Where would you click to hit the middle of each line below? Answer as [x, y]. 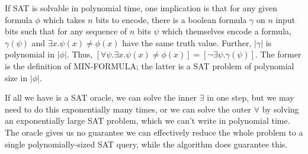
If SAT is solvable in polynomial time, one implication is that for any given [141, 8]
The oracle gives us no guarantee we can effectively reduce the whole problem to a [154, 132]
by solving [280, 109]
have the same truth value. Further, [187, 42]
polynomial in [30, 54]
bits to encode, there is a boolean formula [171, 19]
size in [16, 77]
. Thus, [80, 54]
